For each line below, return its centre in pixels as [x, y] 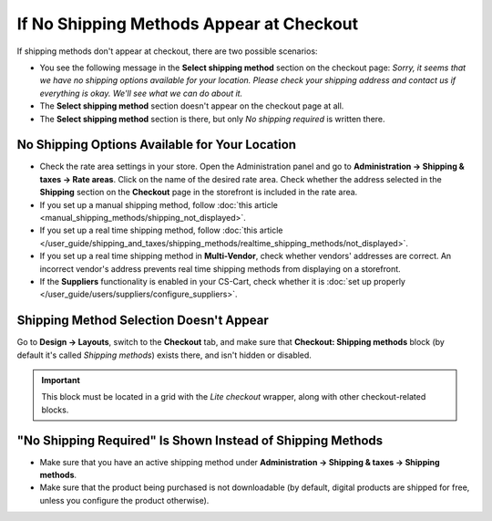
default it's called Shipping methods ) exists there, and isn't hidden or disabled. [164, 355]
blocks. [55, 410]
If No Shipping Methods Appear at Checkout [188, 24]
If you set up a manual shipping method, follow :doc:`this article [159, 204]
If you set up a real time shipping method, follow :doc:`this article [161, 230]
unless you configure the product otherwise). [124, 500]
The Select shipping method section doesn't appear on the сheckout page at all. [192, 106]
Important [61, 380]
